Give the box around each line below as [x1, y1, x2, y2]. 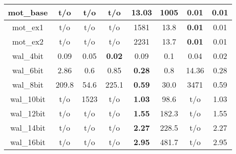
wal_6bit [12, 64, 44, 76]
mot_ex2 [12, 36, 44, 47]
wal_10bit [10, 93, 46, 104]
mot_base [8, 6, 48, 18]
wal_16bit [10, 136, 46, 148]
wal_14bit [10, 122, 46, 133]
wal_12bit [10, 107, 46, 119]
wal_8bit [12, 79, 44, 90]
